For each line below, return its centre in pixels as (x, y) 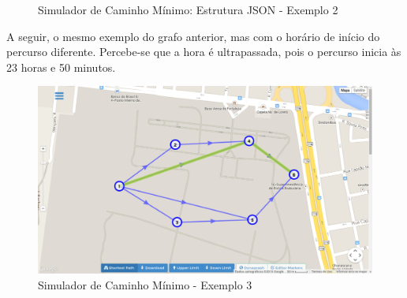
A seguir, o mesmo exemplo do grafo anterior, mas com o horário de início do (193, 36)
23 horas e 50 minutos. (61, 67)
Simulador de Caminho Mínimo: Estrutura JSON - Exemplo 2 (188, 9)
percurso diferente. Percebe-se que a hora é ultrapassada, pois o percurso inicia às (204, 52)
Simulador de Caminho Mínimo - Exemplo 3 (145, 285)
